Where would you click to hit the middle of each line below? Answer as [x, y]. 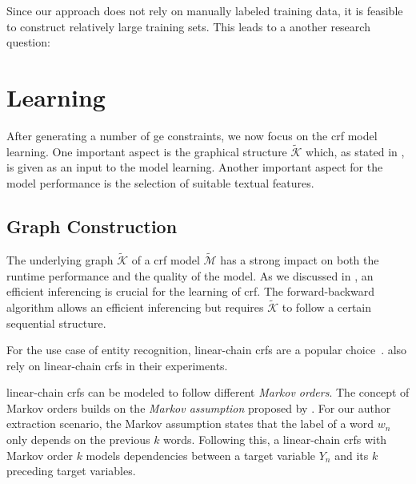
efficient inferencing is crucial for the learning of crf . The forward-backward [191, 291]
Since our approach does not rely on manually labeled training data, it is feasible [205, 10]
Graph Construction [92, 226]
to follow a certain [326, 307]
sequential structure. [56, 323]
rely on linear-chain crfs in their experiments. [117, 365]
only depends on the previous [78, 440]
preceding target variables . [71, 471]
